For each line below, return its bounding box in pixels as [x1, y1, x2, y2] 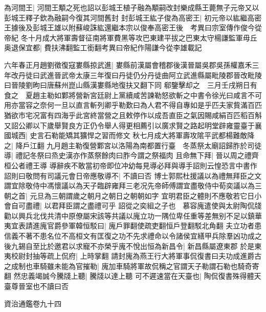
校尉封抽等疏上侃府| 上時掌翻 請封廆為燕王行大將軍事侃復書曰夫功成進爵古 [11, 250, 262, 261]
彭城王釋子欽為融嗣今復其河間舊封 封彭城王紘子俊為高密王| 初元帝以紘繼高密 [4, 12, 262, 23]
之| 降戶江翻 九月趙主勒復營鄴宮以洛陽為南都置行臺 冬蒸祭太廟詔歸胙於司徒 [4, 140, 262, 150]
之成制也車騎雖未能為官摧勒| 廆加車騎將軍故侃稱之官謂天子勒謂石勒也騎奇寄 [4, 260, 259, 271]
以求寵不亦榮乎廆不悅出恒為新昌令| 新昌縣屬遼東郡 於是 [68, 240, 255, 251]
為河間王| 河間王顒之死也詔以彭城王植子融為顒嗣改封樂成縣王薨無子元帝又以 [4, 2, 259, 12]
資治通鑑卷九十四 [4, 298, 61, 308]
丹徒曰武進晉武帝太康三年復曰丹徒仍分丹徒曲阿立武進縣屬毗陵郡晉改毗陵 [18, 69, 262, 80]
